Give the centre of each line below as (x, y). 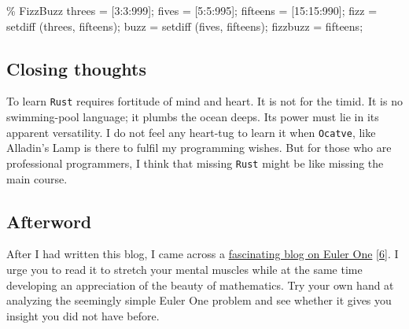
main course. (37, 178)
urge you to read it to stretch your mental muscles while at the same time (184, 269)
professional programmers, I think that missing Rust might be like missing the (195, 163)
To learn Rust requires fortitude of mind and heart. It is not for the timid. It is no (204, 101)
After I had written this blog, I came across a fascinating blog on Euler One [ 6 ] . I (203, 254)
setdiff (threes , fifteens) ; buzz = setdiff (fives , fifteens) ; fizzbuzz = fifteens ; (185, 26)
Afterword (49, 221)
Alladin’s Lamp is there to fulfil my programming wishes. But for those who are (199, 148)
